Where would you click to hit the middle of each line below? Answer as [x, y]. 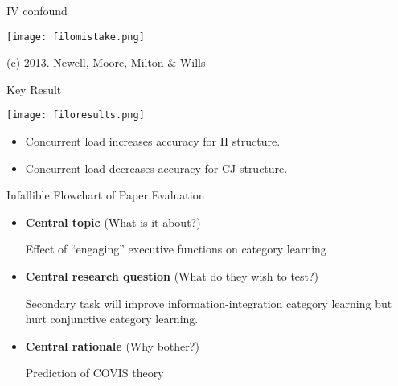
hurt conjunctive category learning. [112, 319]
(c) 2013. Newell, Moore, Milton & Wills [106, 62]
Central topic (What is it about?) [113, 222]
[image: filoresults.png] [76, 115]
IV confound [37, 10]
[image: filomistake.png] [76, 37]
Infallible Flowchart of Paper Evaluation [106, 195]
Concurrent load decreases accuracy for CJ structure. [156, 168]
